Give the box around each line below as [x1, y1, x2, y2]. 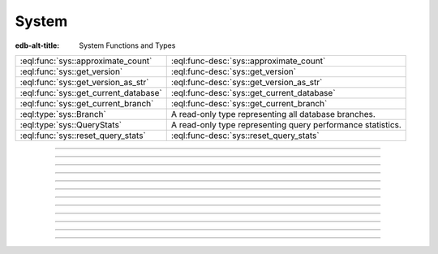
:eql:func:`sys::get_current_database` [19, 87, 162, 98]
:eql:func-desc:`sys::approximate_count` [170, 55, 326, 67]
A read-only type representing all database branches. [170, 108, 376, 119]
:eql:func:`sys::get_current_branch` [19, 97, 154, 109]
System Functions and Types [79, 41, 176, 50]
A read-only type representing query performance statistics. [170, 118, 401, 130]
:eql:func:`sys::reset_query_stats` [19, 130, 146, 141]
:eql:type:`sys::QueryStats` [19, 118, 122, 130]
